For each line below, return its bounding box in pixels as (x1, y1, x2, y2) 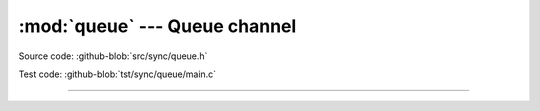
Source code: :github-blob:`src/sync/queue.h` (18, 50, 208, 62)
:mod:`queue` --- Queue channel (18, 15, 297, 37)
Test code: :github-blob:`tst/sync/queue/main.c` (18, 68, 217, 80)
